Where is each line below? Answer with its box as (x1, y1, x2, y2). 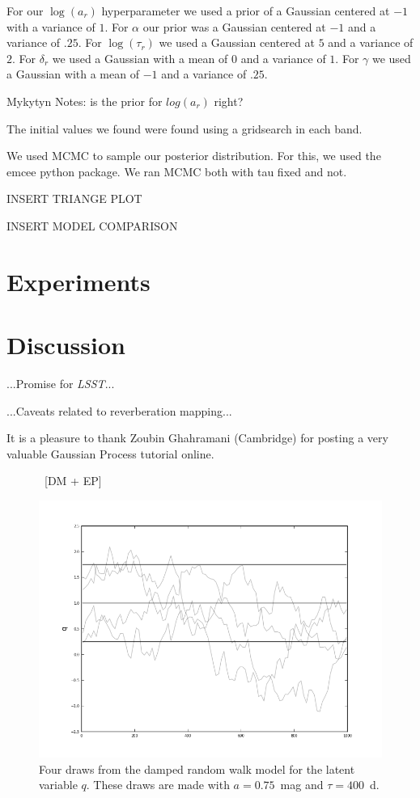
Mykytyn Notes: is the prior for (6, 92, 163, 109)
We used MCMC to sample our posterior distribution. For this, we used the (6, 147, 381, 164)
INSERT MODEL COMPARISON (6, 217, 178, 234)
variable (39, 776, 78, 793)
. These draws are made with (86, 776, 230, 793)
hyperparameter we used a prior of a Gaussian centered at (101, 2, 390, 19)
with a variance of (6, 18, 95, 35)
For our (6, 2, 44, 19)
